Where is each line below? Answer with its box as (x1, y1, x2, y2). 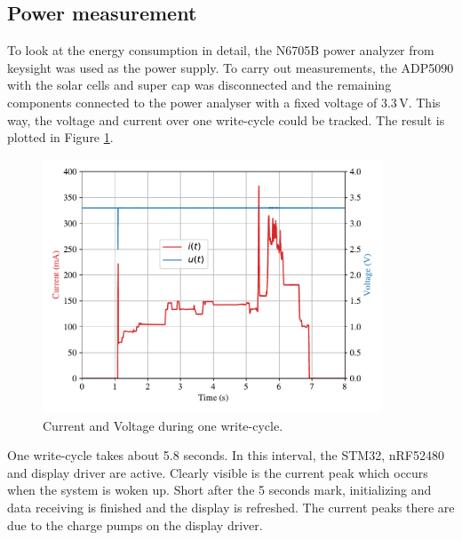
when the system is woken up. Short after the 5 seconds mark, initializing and (7, 480, 432, 499)
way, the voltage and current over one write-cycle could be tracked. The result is (7, 110, 445, 129)
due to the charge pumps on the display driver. (7, 515, 263, 534)
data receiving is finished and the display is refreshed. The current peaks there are (7, 497, 455, 516)
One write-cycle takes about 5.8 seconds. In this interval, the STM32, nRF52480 (7, 446, 444, 465)
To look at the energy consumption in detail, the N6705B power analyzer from (7, 41, 434, 60)
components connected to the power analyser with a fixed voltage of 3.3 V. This (7, 92, 441, 111)
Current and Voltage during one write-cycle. (43, 416, 283, 434)
